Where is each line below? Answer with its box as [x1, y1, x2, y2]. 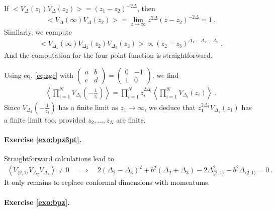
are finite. [116, 114, 146, 125]
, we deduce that [144, 101, 196, 112]
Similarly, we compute [4, 27, 72, 37]
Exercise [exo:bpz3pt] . [4, 134, 81, 145]
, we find [152, 69, 179, 80]
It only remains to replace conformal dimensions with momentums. [4, 177, 210, 187]
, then [137, 3, 155, 13]
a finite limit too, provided [4, 114, 86, 125]
